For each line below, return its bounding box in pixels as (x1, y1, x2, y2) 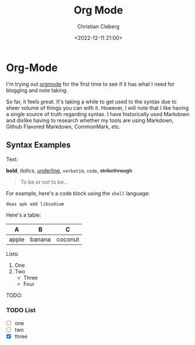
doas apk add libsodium (6, 201, 64, 207)
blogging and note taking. (6, 86, 69, 94)
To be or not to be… (20, 178, 69, 185)
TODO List (6, 306, 36, 314)
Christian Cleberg (77, 23, 120, 30)
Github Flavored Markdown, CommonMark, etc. (6, 123, 121, 130)
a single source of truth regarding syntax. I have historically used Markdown (6, 110, 190, 117)
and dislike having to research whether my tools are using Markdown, (6, 117, 174, 124)
